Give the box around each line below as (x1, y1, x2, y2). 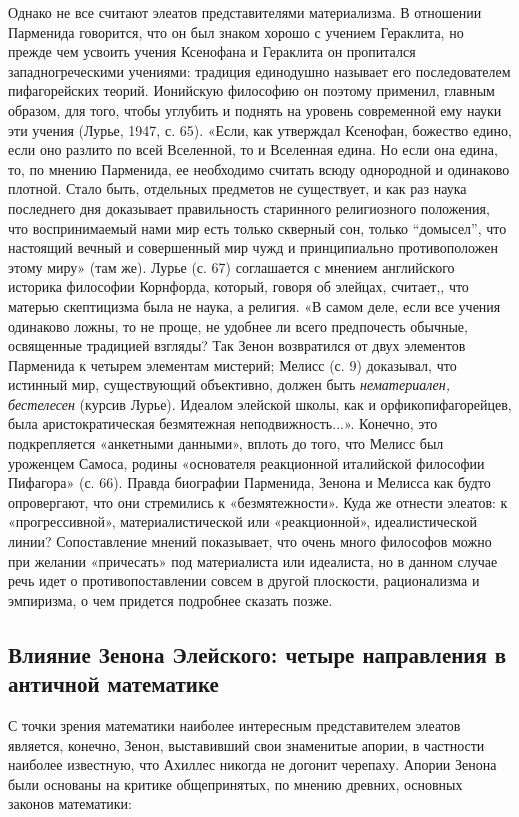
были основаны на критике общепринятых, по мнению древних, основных (8, 773, 463, 794)
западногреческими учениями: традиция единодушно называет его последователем (8, 60, 511, 81)
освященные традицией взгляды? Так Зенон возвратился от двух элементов (8, 335, 466, 356)
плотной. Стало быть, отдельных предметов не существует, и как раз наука (8, 178, 467, 199)
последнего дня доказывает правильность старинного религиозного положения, (8, 197, 490, 218)
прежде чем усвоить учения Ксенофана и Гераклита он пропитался (8, 41, 416, 62)
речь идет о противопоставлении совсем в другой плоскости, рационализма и (8, 570, 480, 591)
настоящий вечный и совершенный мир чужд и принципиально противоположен (8, 237, 498, 258)
